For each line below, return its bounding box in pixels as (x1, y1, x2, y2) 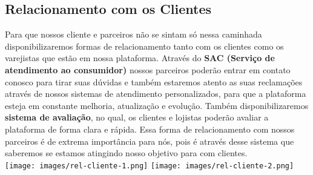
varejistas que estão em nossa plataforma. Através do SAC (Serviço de (5, 51, 275, 64)
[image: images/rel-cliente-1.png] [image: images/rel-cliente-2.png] (5, 161, 294, 170)
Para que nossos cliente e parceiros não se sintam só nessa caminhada (5, 28, 262, 41)
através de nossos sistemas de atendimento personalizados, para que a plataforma (5, 87, 306, 100)
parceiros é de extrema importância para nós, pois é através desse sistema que (5, 134, 294, 147)
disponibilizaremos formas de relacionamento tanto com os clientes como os (5, 39, 284, 52)
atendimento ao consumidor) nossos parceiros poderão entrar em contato (5, 63, 291, 76)
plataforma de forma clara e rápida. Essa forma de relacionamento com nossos (5, 122, 295, 135)
